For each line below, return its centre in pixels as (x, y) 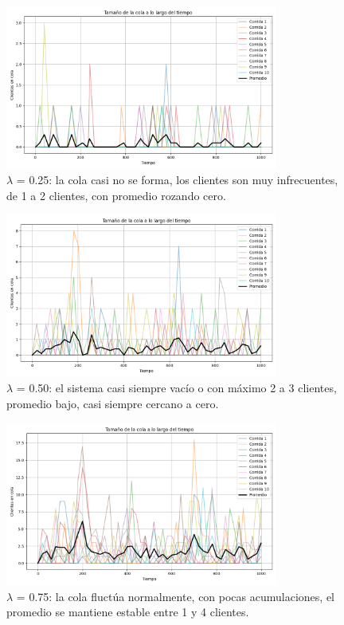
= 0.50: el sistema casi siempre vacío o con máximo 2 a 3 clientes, (176, 388)
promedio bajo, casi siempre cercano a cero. (113, 403)
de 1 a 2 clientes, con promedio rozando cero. (116, 195)
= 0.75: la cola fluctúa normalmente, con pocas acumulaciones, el (176, 596)
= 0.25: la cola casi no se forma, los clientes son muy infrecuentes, (177, 180)
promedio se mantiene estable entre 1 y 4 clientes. (128, 612)
